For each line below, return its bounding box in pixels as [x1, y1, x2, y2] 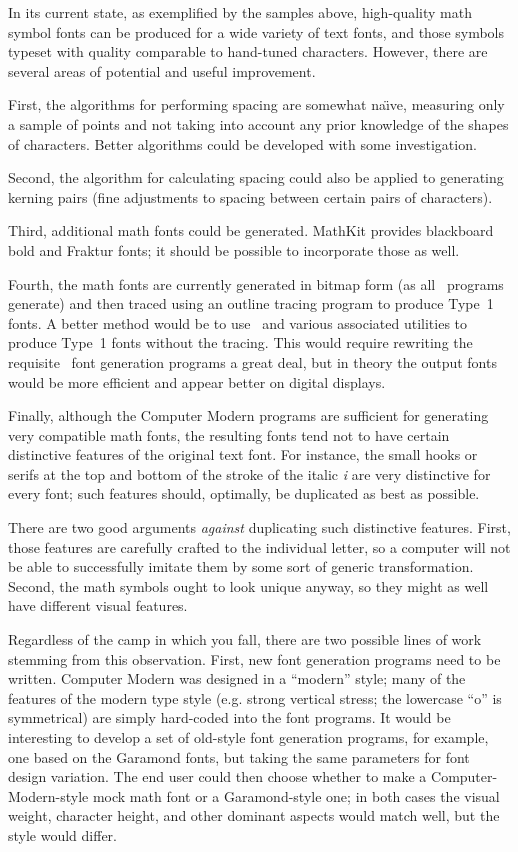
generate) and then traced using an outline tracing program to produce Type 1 [8, 293, 494, 314]
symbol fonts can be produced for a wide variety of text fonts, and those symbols [8, 21, 505, 42]
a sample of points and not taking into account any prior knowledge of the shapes [8, 113, 509, 134]
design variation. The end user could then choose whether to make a [8, 766, 427, 787]
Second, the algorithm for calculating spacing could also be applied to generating [8, 167, 504, 188]
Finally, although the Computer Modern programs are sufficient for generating [8, 405, 489, 426]
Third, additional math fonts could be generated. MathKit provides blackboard [8, 220, 494, 241]
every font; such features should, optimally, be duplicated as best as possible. [8, 483, 480, 504]
